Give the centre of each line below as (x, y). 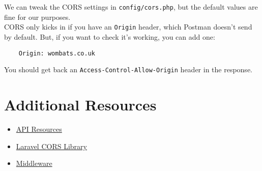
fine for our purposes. (37, 17)
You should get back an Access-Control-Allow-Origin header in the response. (128, 69)
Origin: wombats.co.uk (57, 53)
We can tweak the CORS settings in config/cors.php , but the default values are (131, 7)
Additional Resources (80, 104)
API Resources (39, 129)
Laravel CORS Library (51, 146)
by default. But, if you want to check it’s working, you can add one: (110, 36)
